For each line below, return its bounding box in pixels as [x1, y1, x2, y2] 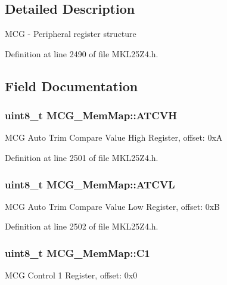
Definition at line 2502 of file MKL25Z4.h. [5, 220, 158, 233]
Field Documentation [5, 76, 138, 95]
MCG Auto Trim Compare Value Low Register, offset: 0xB [5, 200, 220, 212]
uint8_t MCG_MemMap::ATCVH [5, 108, 177, 123]
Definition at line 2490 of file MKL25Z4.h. [5, 47, 158, 60]
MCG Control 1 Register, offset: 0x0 [5, 269, 138, 281]
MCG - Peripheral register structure [5, 27, 136, 40]
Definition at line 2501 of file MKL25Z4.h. [5, 151, 158, 163]
